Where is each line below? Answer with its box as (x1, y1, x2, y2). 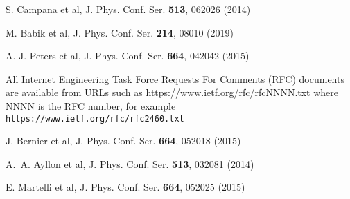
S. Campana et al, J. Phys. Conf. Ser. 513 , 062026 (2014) (6, 2, 251, 16)
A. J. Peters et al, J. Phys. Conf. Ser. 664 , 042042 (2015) (6, 48, 250, 63)
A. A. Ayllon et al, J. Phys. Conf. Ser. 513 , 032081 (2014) (6, 156, 254, 171)
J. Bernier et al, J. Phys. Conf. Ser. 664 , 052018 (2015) (6, 133, 241, 148)
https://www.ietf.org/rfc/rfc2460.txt (6, 113, 184, 124)
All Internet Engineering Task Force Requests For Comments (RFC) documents (6, 71, 344, 86)
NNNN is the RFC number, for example (6, 98, 176, 113)
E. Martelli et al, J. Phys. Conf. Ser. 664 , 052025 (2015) (6, 180, 245, 194)
